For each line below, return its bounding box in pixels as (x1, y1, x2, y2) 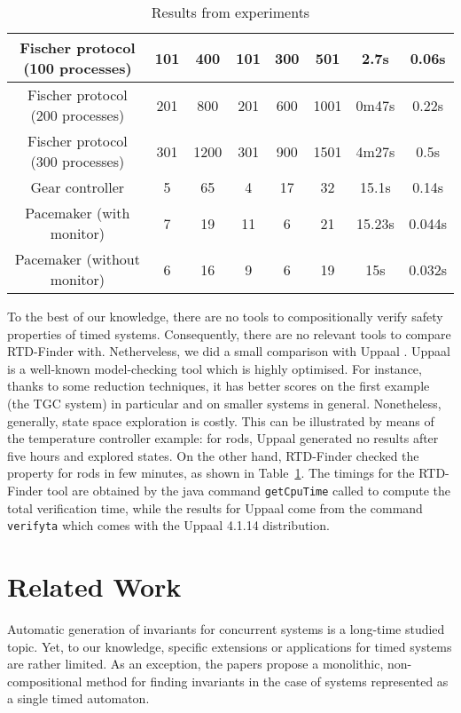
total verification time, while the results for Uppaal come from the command (7, 498, 423, 517)
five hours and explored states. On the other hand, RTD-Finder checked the (7, 446, 419, 464)
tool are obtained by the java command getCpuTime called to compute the (46, 480, 451, 499)
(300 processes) (30, 151, 125, 171)
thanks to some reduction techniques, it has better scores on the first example (7, 376, 430, 395)
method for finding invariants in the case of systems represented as (86, 671, 449, 690)
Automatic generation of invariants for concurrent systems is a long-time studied (7, 619, 445, 638)
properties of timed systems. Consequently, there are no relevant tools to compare (7, 324, 451, 343)
